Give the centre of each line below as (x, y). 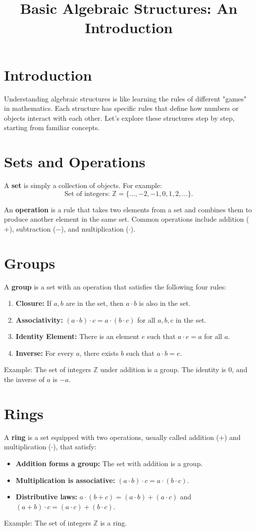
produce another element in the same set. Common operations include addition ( (127, 219)
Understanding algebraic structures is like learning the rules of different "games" (125, 98)
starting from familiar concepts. (52, 127)
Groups (30, 263)
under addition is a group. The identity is (163, 369)
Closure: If (33, 303)
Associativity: (39, 319)
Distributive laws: (47, 497)
